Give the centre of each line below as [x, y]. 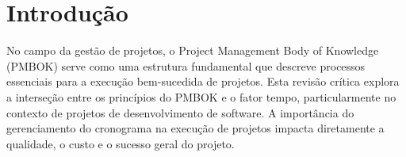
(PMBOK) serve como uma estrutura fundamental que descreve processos [186, 65]
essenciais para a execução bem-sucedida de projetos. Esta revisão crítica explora [203, 81]
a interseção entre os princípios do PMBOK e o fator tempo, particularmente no [201, 96]
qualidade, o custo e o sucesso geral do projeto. [121, 143]
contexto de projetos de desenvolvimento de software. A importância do [180, 112]
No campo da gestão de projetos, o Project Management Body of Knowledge [193, 50]
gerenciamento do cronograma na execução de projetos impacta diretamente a [195, 128]
